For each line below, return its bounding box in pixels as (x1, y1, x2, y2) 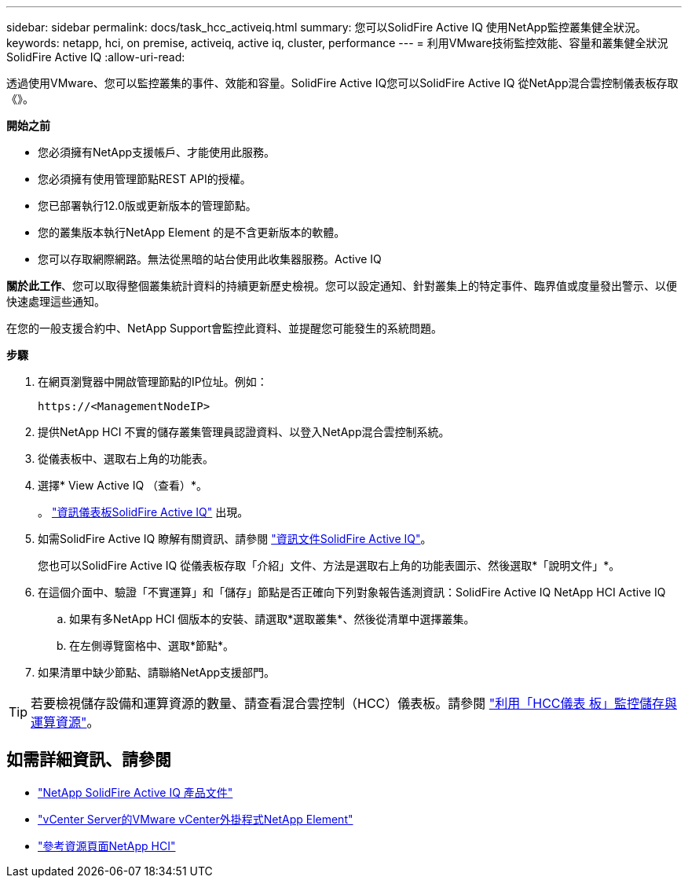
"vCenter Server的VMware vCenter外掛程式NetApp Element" (38, 812, 353, 826)
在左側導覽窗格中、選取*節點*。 (69, 639, 235, 652)
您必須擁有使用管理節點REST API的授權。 (38, 172, 251, 185)
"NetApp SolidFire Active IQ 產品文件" (38, 785, 233, 799)
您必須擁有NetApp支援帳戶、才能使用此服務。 (38, 145, 276, 159)
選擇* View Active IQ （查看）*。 (38, 479, 208, 492)
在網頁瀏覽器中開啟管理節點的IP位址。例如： (38, 375, 268, 388)
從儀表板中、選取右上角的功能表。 (38, 452, 214, 465)
